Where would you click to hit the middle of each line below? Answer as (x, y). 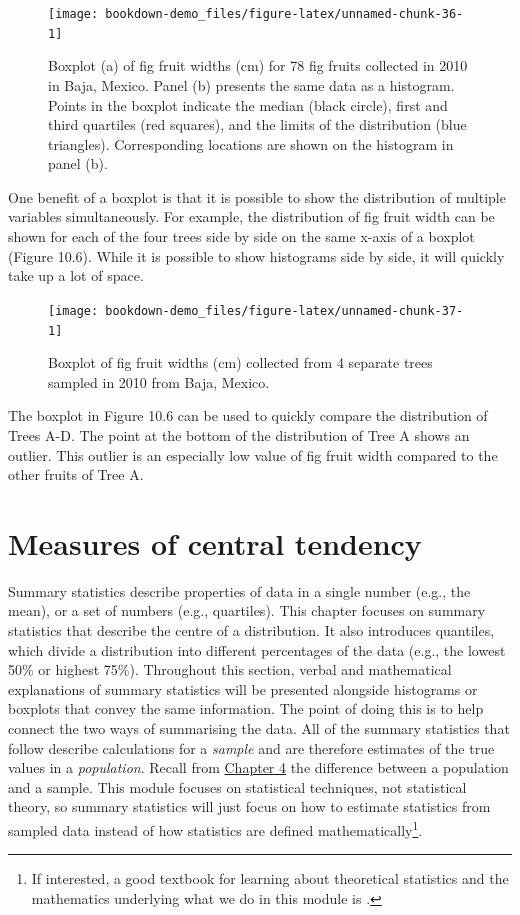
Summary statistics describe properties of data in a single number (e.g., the (239, 590)
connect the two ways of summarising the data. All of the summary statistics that (259, 728)
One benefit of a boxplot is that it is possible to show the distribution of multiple (257, 196)
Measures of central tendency (215, 542)
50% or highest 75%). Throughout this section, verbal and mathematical (230, 669)
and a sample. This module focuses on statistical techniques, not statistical (237, 786)
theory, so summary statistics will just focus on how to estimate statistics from (249, 806)
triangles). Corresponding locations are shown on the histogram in (251, 143)
